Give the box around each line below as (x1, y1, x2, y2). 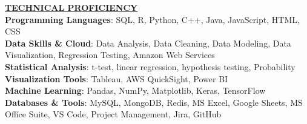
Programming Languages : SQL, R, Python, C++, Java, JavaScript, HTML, (5, 13, 300, 25)
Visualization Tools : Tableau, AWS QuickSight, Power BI (5, 72, 228, 85)
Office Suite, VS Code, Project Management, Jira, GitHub (5, 108, 222, 120)
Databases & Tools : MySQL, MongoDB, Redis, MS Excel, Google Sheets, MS (5, 96, 303, 108)
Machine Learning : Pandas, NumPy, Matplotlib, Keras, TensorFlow (5, 84, 266, 97)
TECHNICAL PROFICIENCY (5, 1, 138, 13)
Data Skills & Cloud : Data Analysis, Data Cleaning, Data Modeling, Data (5, 36, 291, 49)
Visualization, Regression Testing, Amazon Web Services (5, 48, 215, 61)
